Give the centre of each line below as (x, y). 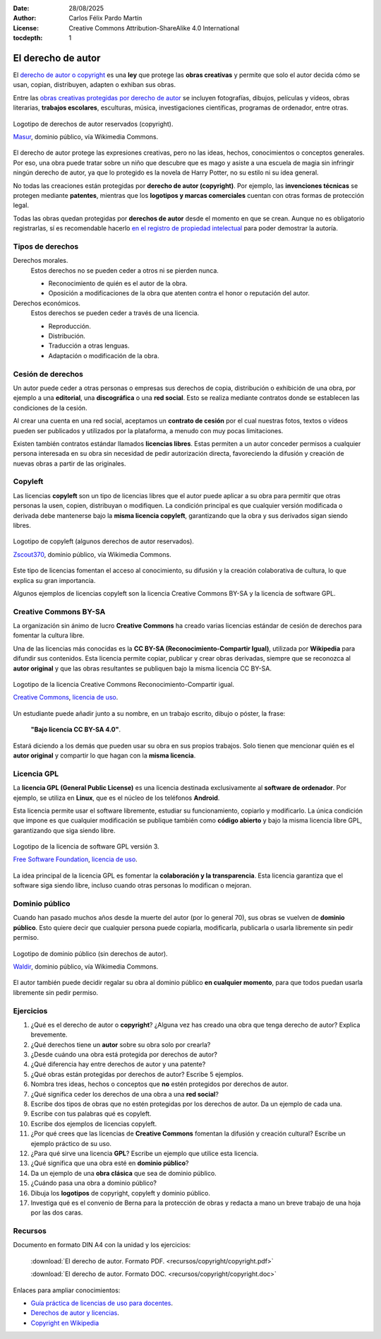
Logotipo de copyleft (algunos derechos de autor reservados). (103, 541)
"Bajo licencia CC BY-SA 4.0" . (76, 730)
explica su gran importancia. (54, 580)
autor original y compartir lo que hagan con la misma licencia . (104, 755)
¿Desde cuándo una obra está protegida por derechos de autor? (124, 1055)
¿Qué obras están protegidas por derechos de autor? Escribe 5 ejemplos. (137, 1074)
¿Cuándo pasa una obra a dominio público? (94, 1183)
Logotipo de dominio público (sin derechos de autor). (91, 953)
